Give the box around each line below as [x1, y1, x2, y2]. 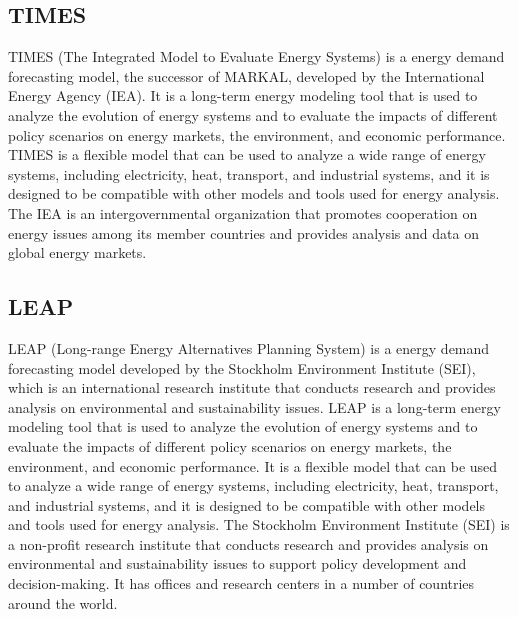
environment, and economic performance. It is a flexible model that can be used [8, 455, 498, 476]
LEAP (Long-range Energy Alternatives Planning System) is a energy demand [8, 337, 490, 358]
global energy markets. [8, 242, 147, 263]
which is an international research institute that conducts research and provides [8, 377, 496, 398]
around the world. [8, 592, 118, 613]
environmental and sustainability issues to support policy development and [8, 553, 467, 574]
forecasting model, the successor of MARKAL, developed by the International [8, 65, 485, 86]
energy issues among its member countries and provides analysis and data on [8, 222, 479, 243]
